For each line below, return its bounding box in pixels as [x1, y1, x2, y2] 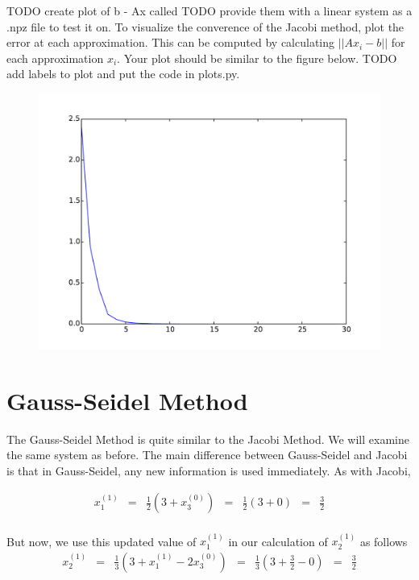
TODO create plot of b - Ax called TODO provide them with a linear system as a [6, 2, 413, 19]
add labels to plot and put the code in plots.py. [6, 65, 240, 82]
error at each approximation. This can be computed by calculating [6, 34, 335, 51]
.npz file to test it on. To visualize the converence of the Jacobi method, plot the [6, 18, 404, 35]
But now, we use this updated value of [6, 532, 197, 549]
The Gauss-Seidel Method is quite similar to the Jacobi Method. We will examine [6, 430, 409, 447]
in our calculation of [228, 532, 328, 549]
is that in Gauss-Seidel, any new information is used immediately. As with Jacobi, [6, 462, 411, 478]
